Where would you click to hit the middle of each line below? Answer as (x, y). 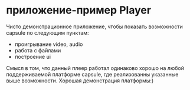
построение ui (33, 56)
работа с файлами (38, 50)
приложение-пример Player (79, 10)
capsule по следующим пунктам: (48, 32)
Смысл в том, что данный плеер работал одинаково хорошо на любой (95, 68)
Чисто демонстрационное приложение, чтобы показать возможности (94, 26)
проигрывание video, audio (49, 44)
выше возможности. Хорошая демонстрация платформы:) (80, 81)
